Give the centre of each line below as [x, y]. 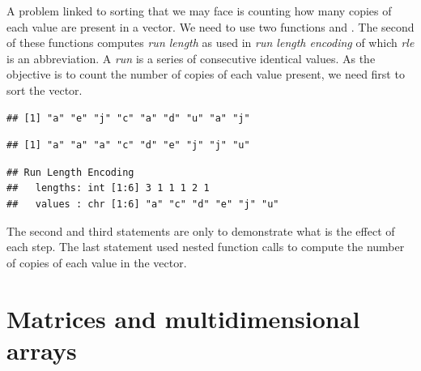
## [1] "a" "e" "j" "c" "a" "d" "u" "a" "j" [128, 118]
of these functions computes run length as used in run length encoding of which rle [210, 43]
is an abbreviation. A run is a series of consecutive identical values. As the [191, 58]
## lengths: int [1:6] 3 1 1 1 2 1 [108, 188]
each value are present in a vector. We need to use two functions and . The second [210, 26]
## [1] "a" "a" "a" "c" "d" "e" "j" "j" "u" [128, 145]
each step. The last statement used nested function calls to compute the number [206, 247]
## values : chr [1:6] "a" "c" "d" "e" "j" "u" [143, 204]
